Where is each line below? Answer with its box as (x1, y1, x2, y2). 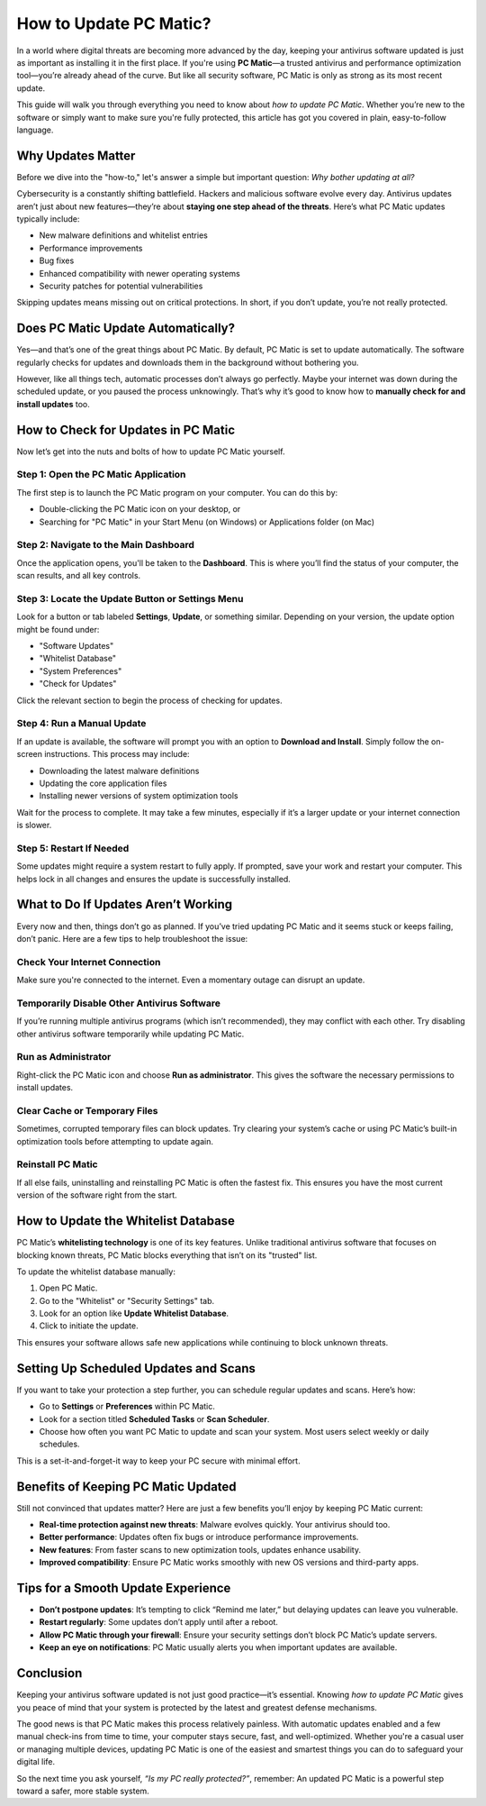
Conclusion (16, 1665, 83, 1681)
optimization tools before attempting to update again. (16, 1136, 214, 1146)
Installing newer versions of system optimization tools (39, 790, 238, 801)
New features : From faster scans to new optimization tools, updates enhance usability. (39, 1544, 362, 1555)
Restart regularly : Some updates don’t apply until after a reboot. (39, 1617, 279, 1628)
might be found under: (16, 624, 100, 634)
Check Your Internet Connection (16, 955, 161, 968)
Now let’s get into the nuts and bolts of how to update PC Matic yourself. (16, 446, 285, 457)
